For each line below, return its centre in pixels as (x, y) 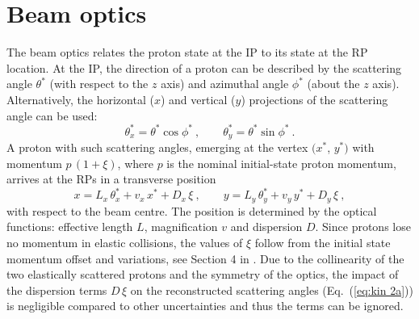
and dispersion (266, 227)
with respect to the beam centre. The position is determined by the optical (192, 210)
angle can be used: (52, 115)
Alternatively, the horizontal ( (80, 99)
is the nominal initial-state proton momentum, (281, 163)
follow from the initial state (323, 242)
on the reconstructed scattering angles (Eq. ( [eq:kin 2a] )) (272, 290)
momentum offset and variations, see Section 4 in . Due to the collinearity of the (205, 258)
